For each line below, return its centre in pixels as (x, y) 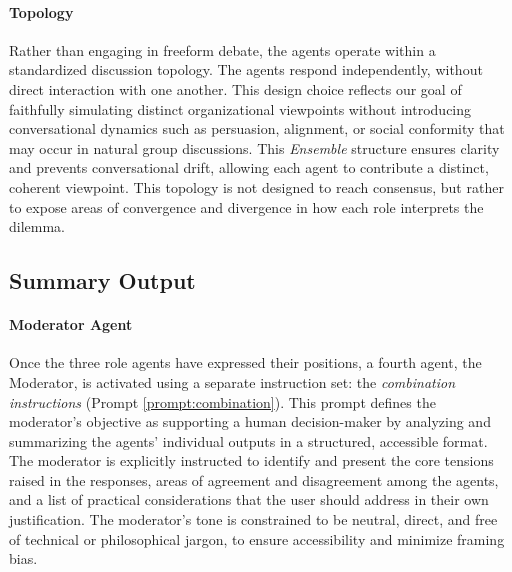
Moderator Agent (71, 324)
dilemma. (37, 226)
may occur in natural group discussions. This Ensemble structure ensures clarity (254, 147)
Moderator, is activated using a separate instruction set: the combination (232, 381)
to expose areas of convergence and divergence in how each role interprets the (246, 206)
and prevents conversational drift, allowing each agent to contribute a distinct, (249, 167)
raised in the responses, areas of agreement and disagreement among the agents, (254, 479)
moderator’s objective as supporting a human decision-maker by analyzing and (250, 421)
